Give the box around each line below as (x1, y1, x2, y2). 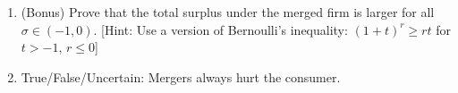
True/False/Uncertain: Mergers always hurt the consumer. (21, 67, 341, 86)
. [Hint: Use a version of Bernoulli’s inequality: (93, 20, 348, 38)
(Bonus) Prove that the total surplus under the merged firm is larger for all (21, 3, 435, 21)
